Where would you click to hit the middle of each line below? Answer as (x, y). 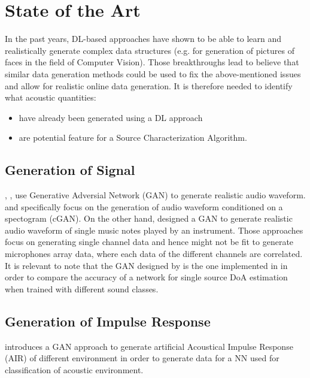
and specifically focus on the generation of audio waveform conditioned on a (144, 206)
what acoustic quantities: (51, 97)
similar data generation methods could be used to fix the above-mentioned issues (153, 73)
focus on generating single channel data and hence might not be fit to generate (149, 242)
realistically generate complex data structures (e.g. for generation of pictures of (150, 50)
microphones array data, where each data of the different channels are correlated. (154, 254)
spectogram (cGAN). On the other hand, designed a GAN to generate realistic (149, 218)
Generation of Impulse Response (108, 321)
